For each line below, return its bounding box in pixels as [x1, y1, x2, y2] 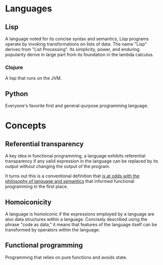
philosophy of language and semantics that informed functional [5, 178, 135, 184]
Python [5, 90, 28, 98]
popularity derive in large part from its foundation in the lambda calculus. [5, 52, 154, 57]
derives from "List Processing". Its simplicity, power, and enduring [5, 47, 140, 52]
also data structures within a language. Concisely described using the [5, 216, 148, 222]
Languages [5, 3, 52, 14]
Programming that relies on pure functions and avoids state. [5, 254, 127, 260]
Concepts [5, 120, 46, 131]
